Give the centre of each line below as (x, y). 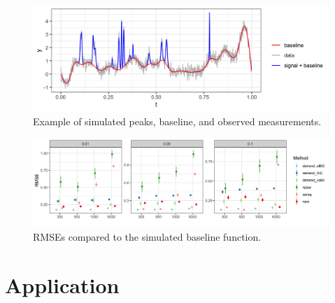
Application (62, 284)
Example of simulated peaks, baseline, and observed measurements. (177, 121)
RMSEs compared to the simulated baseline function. (147, 237)
